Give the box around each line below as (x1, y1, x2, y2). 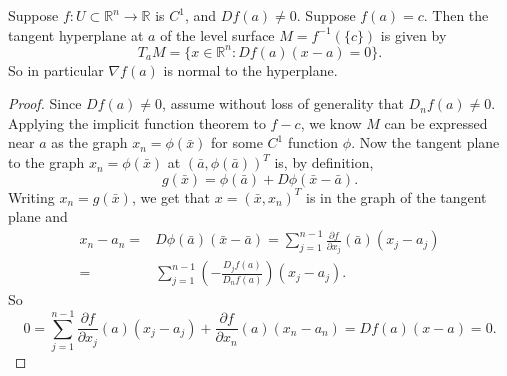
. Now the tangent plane (351, 132, 500, 153)
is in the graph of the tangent (305, 186, 487, 207)
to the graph (8, 152, 85, 173)
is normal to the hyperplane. (163, 59, 338, 80)
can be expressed (384, 112, 488, 133)
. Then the (423, 5, 489, 25)
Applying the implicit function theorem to (8, 112, 266, 133)
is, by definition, (274, 152, 374, 173)
